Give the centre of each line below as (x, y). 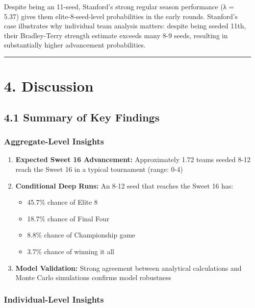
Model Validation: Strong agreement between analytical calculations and (128, 268)
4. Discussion (49, 86)
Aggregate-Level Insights (54, 141)
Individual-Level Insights (54, 299)
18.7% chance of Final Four (68, 218)
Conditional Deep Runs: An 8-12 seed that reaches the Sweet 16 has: (124, 185)
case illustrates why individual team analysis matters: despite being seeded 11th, (125, 26)
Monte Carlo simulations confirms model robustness (93, 277)
